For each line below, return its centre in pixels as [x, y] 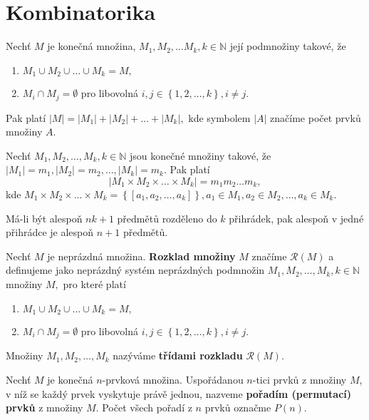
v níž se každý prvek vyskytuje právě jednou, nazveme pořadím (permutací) [179, 393]
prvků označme [238, 408]
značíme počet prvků [316, 117]
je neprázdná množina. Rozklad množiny [141, 256]
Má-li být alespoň [44, 218]
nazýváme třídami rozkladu [178, 355]
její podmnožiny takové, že [288, 46]
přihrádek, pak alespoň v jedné [296, 218]
